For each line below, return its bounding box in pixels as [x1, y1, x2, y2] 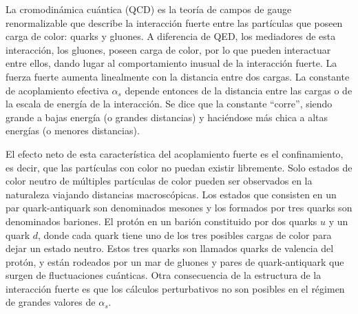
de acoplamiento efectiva [6, 83, 109, 97]
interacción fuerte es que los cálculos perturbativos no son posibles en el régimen [6, 281, 345, 295]
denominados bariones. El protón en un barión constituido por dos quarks [6, 213, 317, 228]
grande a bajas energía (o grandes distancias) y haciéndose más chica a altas [6, 109, 328, 124]
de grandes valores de [6, 295, 96, 309]
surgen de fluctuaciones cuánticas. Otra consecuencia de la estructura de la [6, 268, 322, 282]
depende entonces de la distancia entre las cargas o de [125, 83, 352, 97]
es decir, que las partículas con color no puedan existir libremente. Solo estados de [6, 160, 352, 174]
